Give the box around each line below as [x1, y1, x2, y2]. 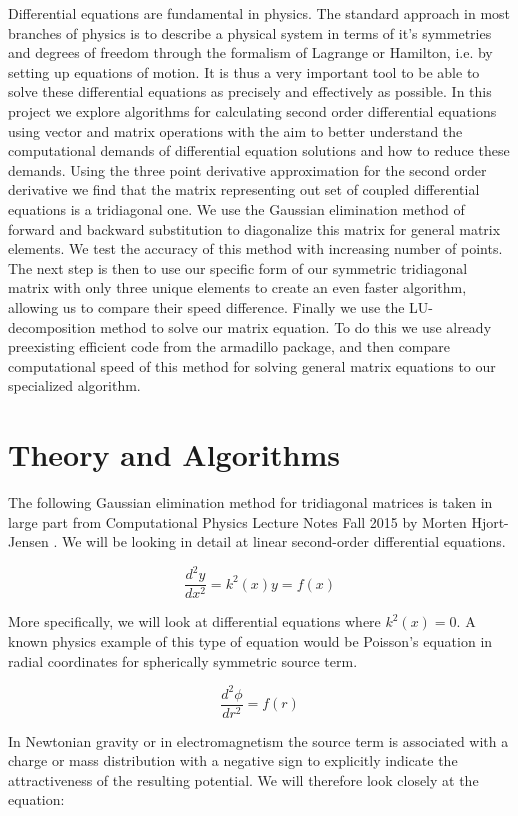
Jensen [8, 531, 49, 552]
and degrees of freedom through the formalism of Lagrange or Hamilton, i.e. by [8, 42, 493, 63]
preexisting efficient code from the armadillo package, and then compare [8, 336, 450, 357]
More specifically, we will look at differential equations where [8, 611, 381, 632]
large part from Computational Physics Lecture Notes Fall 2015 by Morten [8, 511, 467, 532]
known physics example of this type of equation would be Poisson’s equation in [8, 630, 493, 651]
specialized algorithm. [8, 375, 141, 396]
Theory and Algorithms [8, 434, 340, 475]
